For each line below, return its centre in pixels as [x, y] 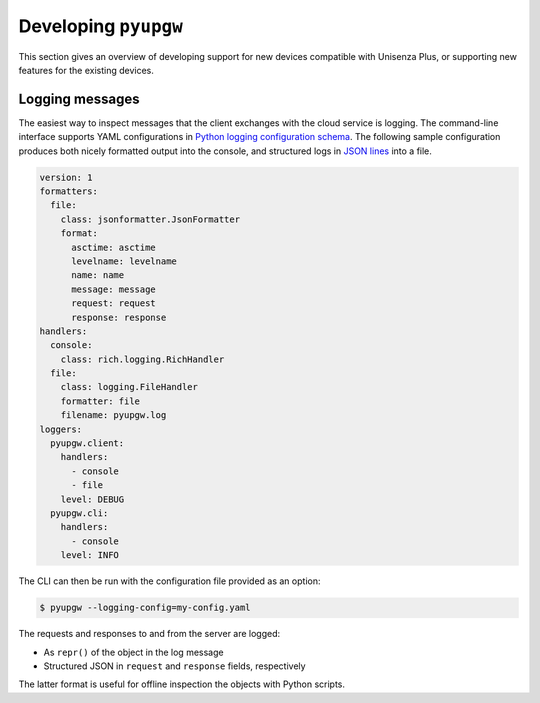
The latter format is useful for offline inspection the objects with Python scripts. [181, 684]
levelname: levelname [124, 261]
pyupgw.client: [87, 443]
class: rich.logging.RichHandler [142, 359]
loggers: [61, 429]
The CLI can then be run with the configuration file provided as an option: [169, 581]
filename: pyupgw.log [113, 415]
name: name [98, 275]
